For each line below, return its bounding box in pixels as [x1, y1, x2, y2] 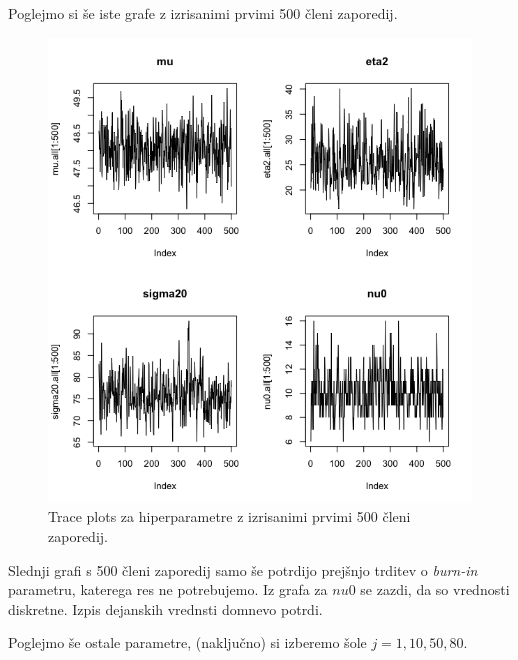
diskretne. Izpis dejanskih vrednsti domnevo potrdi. [8, 598, 323, 619]
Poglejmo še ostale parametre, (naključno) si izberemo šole [8, 632, 367, 653]
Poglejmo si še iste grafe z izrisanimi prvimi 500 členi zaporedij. [8, 3, 398, 23]
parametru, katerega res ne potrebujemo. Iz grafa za [8, 579, 328, 600]
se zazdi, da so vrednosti [360, 579, 510, 600]
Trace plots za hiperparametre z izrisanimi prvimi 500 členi [48, 506, 411, 527]
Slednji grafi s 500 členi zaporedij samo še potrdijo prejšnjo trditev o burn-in [8, 559, 478, 580]
